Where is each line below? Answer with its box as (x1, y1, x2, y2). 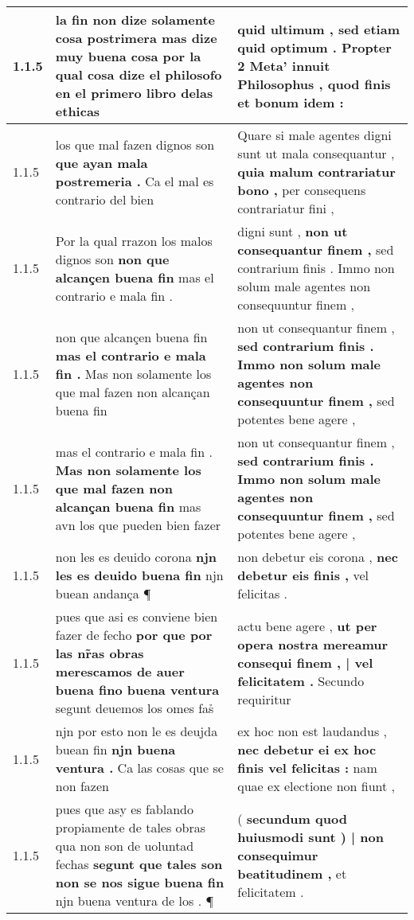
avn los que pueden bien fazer (55, 515, 221, 534)
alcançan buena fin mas (55, 497, 201, 516)
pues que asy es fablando (55, 800, 193, 818)
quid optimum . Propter (237, 37, 392, 57)
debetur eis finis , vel (237, 566, 369, 584)
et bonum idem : (237, 92, 344, 111)
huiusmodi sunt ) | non (237, 827, 384, 846)
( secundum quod (237, 809, 347, 828)
